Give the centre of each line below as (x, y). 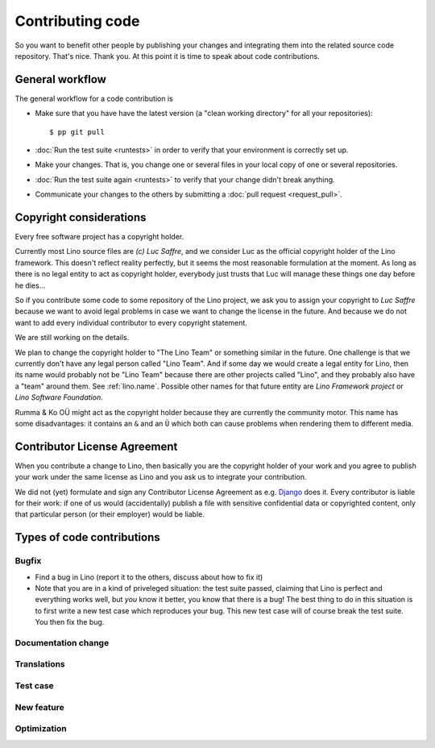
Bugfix (28, 561)
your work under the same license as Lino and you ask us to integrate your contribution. (161, 477)
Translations (40, 664)
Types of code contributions (87, 537)
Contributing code (77, 21)
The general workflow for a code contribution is (94, 98)
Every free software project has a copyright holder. (99, 237)
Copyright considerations (81, 217)
